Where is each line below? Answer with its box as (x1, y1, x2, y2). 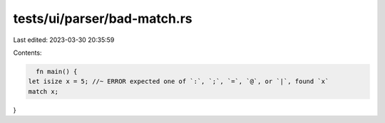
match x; (28, 87, 59, 95)
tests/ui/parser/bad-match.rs (13, 11, 192, 26)
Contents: (13, 48, 42, 57)
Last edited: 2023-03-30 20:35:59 (13, 36, 115, 44)
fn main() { (36, 68, 78, 75)
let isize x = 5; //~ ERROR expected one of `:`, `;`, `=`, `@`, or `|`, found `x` (28, 77, 329, 85)
